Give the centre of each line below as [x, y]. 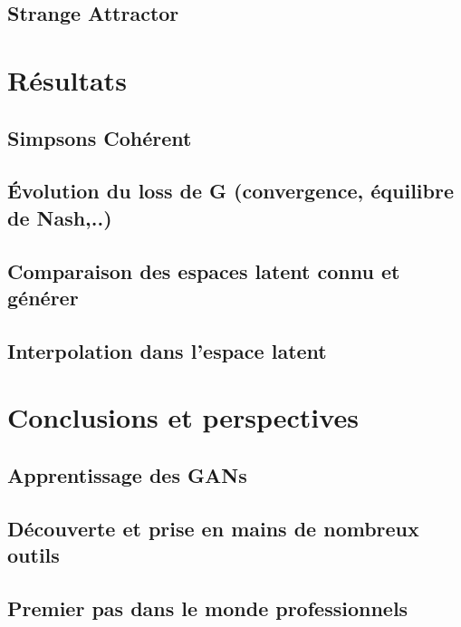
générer [43, 297]
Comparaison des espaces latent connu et [204, 270]
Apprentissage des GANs [127, 474]
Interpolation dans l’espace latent [167, 350]
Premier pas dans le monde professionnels [208, 608]
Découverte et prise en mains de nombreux [213, 528]
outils [34, 555]
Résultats [67, 79]
